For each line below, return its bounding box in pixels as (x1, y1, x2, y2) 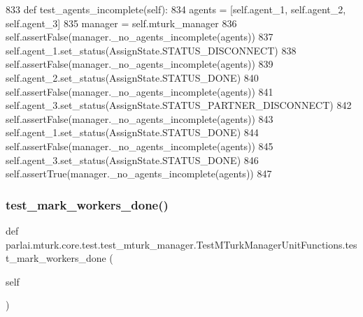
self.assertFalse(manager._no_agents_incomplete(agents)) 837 (6, 29, 273, 44)
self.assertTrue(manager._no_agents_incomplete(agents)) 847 (6, 166, 272, 181)
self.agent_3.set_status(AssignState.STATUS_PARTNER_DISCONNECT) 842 (6, 98, 352, 112)
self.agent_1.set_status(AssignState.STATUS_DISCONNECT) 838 (6, 43, 297, 57)
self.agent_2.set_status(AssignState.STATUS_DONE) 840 (6, 70, 259, 84)
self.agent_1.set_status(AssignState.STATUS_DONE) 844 (6, 125, 259, 140)
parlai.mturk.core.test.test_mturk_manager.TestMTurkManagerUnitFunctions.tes (6, 237, 357, 251)
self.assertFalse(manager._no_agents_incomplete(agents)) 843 (6, 111, 273, 126)
